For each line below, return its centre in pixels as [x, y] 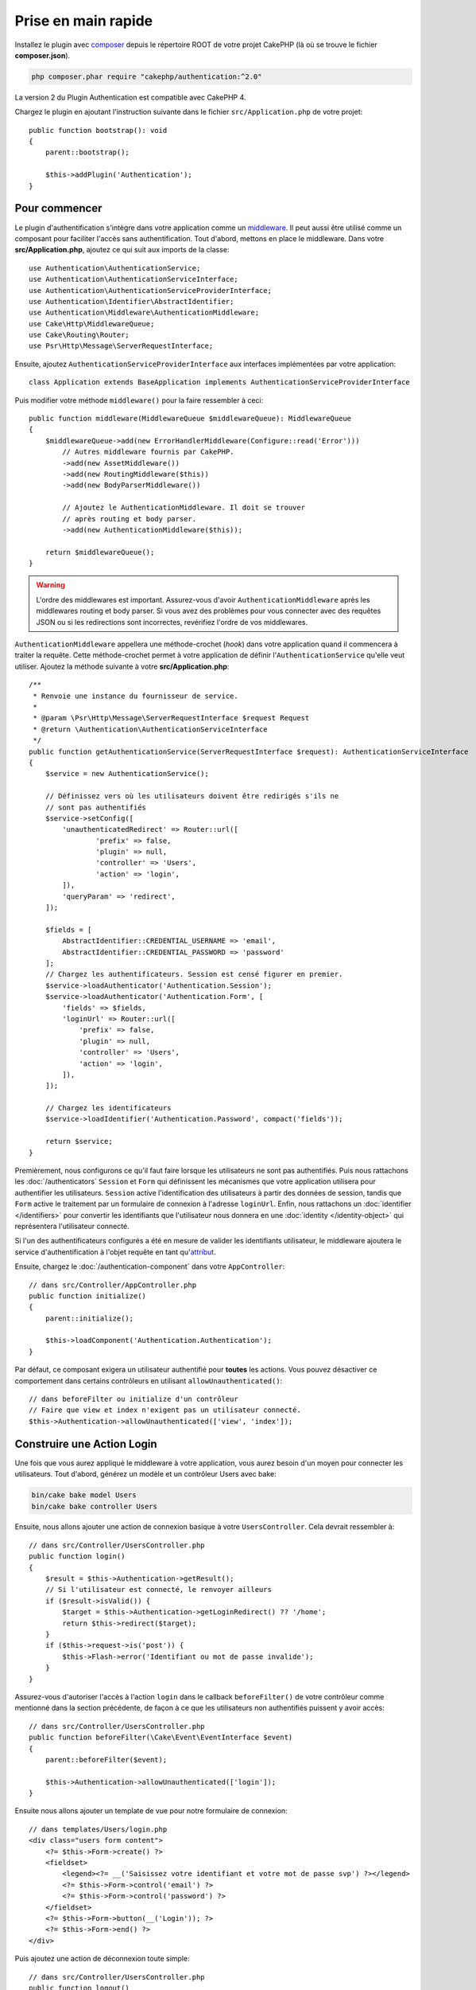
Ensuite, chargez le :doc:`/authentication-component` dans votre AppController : [150, 1266]
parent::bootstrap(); [87, 152]
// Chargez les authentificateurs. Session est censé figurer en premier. [194, 974]
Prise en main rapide [84, 21]
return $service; [79, 1141]
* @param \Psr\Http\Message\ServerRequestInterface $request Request [171, 718]
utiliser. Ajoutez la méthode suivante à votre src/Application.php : [122, 666]
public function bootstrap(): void [98, 130]
